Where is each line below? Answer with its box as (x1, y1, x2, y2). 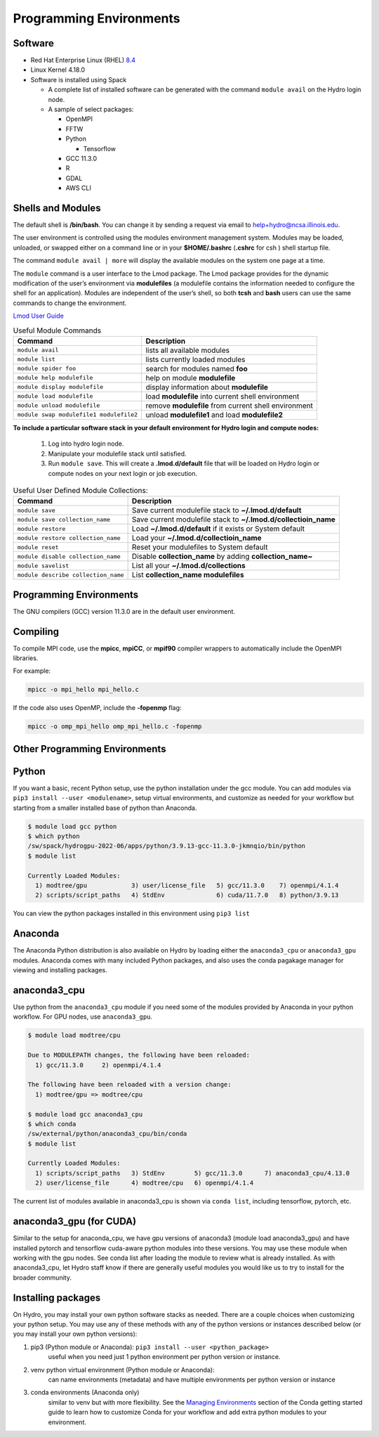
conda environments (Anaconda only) (30, 1388, 140, 1397)
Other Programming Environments (13, 742, 166, 755)
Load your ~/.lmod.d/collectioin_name (131, 533, 262, 543)
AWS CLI (65, 183, 91, 193)
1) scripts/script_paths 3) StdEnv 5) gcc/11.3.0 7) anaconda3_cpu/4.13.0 (35, 1169, 350, 1177)
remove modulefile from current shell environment (145, 401, 314, 411)
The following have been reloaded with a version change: (27, 1081, 232, 1089)
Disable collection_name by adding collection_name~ (131, 552, 313, 562)
